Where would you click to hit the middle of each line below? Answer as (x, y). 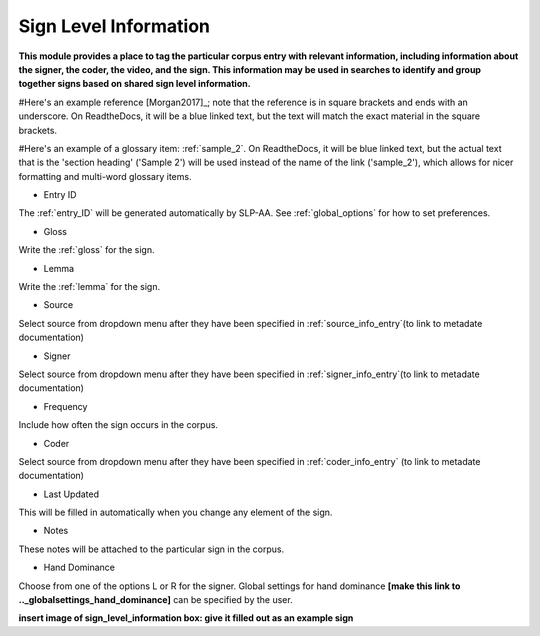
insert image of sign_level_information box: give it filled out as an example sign (186, 618)
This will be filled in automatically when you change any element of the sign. (175, 512)
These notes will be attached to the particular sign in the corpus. (151, 549)
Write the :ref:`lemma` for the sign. (89, 287)
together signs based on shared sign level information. (134, 84)
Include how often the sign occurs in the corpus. (118, 425)
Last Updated (71, 494)
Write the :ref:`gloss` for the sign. (86, 250)
